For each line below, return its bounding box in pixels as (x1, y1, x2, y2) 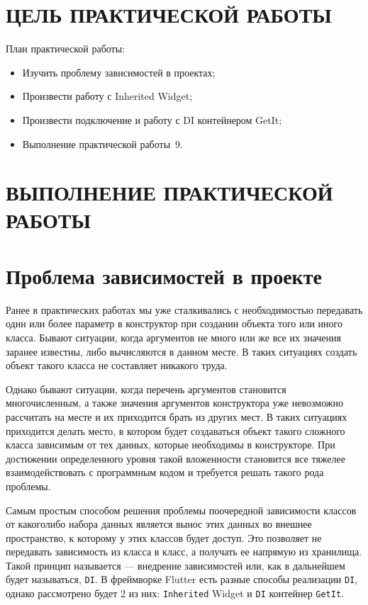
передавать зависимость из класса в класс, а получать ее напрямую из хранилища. (6, 544, 362, 559)
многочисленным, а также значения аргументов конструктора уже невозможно (6, 395, 343, 410)
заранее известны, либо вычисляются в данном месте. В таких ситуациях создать (6, 344, 357, 358)
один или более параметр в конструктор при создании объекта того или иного (6, 316, 342, 331)
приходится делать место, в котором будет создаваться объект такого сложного (6, 423, 345, 438)
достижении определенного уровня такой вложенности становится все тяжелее (6, 451, 345, 465)
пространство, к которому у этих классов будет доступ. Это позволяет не (6, 530, 322, 545)
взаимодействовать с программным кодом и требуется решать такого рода (6, 465, 324, 480)
